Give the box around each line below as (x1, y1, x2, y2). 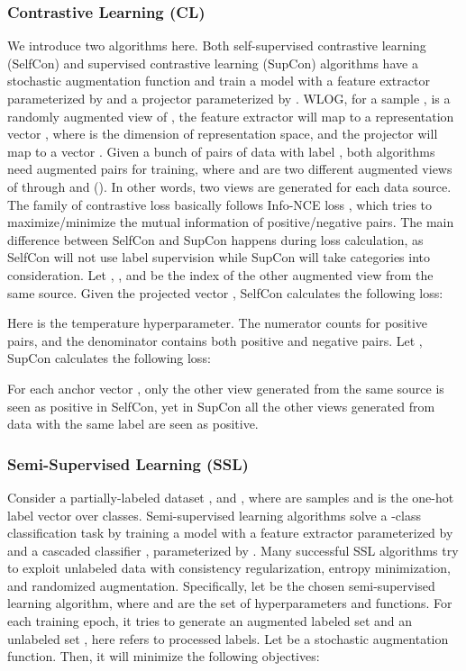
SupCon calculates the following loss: (7, 349, 211, 367)
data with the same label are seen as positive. (7, 414, 259, 433)
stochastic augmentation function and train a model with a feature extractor (7, 71, 430, 90)
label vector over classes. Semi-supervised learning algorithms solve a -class (7, 505, 421, 524)
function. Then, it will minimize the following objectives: (7, 647, 320, 666)
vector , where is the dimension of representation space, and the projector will (7, 124, 438, 143)
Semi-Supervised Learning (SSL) (7, 452, 249, 475)
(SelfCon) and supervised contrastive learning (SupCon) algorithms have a (7, 53, 418, 72)
